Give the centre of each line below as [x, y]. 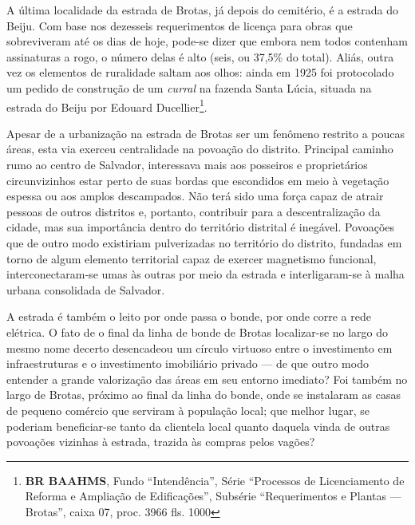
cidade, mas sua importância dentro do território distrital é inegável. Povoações [201, 227]
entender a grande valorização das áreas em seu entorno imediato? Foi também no [207, 379]
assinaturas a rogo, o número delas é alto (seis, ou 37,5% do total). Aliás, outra [200, 56]
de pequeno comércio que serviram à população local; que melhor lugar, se [188, 410]
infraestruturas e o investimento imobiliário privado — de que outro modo [188, 363]
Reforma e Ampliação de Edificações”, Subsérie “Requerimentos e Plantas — [213, 496]
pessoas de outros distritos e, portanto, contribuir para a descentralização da [194, 211]
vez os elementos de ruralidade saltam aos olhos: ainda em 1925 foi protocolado [200, 72]
